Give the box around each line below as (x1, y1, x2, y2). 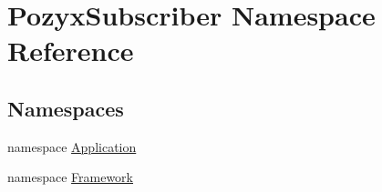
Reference (7, 32, 134, 69)
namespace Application (7, 136, 137, 156)
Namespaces (7, 94, 124, 122)
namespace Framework (7, 167, 134, 187)
